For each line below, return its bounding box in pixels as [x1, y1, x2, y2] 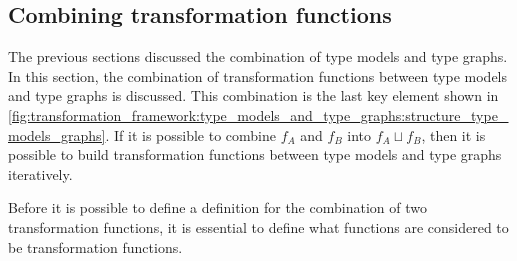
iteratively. [8, 163, 73, 184]
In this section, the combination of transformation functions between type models [8, 65, 508, 86]
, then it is [421, 124, 486, 145]
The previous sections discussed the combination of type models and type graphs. [8, 46, 508, 67]
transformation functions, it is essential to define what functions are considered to [8, 216, 509, 237]
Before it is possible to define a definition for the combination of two [8, 197, 427, 218]
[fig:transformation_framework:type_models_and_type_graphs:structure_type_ [8, 104, 509, 125]
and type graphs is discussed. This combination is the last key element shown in [8, 85, 499, 106]
